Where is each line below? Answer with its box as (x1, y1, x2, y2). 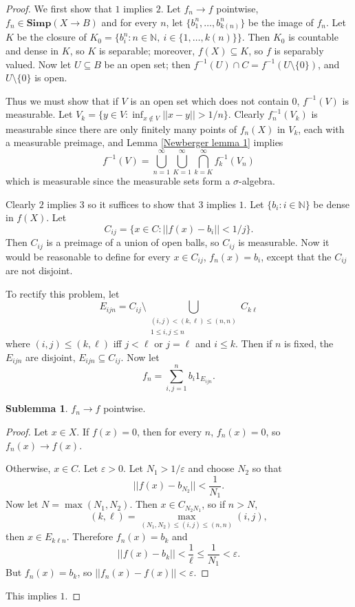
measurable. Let (6, 107, 73, 121)
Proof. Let (6, 424, 48, 438)
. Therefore (66, 529, 114, 544)
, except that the (261, 249, 332, 263)
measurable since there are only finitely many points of (6, 121, 237, 136)
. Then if (235, 336, 272, 351)
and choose (188, 461, 235, 475)
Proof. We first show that (6, 1, 112, 15)
